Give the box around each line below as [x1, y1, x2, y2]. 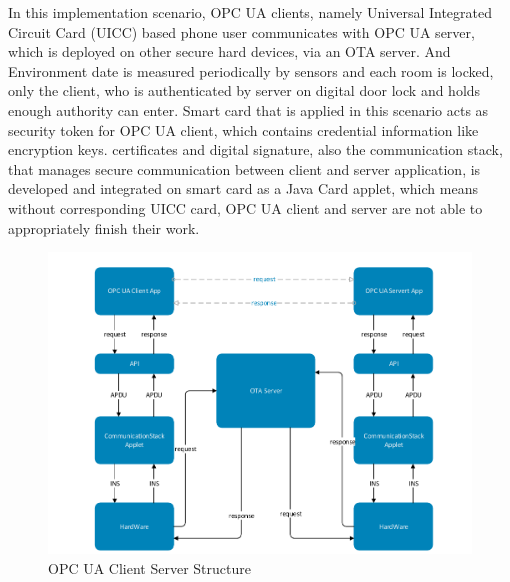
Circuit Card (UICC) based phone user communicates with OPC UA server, [8, 21, 475, 42]
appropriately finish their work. [8, 217, 200, 238]
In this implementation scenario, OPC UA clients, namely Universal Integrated [8, 2, 492, 22]
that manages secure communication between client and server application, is [8, 158, 481, 179]
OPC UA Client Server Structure [48, 557, 251, 578]
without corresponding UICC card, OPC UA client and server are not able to [8, 197, 483, 218]
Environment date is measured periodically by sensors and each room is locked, [8, 60, 494, 81]
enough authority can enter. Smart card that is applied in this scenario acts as [8, 99, 489, 120]
